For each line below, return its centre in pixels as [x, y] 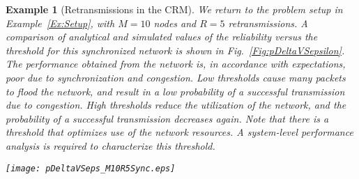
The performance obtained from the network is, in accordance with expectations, [176, 64]
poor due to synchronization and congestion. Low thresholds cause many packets [176, 77]
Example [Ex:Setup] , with [60, 23]
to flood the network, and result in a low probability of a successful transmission [175, 91]
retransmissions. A [268, 23]
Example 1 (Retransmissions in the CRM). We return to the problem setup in [174, 9]
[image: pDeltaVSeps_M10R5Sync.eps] [91, 168]
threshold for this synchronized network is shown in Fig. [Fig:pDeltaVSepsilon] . [175, 50]
